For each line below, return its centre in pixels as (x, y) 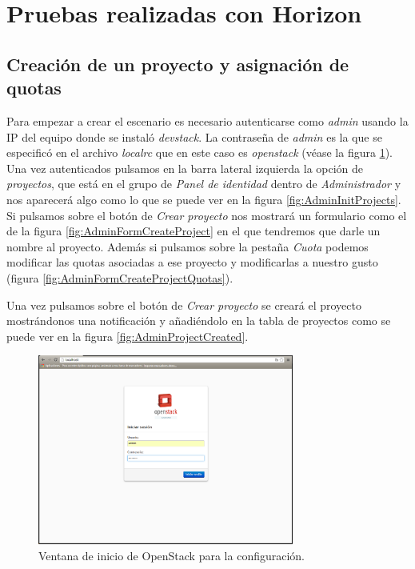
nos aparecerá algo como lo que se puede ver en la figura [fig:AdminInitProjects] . (204, 199)
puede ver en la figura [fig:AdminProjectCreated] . (128, 336)
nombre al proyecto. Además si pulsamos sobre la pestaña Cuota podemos (188, 246)
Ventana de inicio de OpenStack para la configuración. (172, 555)
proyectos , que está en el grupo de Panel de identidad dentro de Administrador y (204, 184)
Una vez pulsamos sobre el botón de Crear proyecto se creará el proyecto (184, 305)
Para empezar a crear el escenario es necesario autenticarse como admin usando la (207, 120)
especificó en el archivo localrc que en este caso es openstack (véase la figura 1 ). (200, 152)
